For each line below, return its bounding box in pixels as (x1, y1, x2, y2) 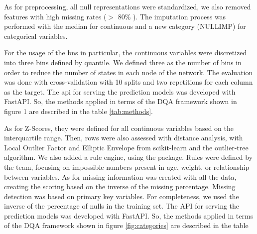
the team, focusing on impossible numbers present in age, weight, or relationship (4, 161, 250, 172)
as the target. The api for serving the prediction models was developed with (4, 86, 236, 97)
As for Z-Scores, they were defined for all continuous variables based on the (4, 122, 234, 133)
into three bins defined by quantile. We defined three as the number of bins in (4, 57, 242, 67)
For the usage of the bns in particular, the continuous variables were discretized (4, 47, 247, 58)
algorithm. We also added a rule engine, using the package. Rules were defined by (4, 152, 253, 162)
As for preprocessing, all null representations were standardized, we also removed (4, 1, 251, 11)
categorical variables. (4, 30, 68, 41)
